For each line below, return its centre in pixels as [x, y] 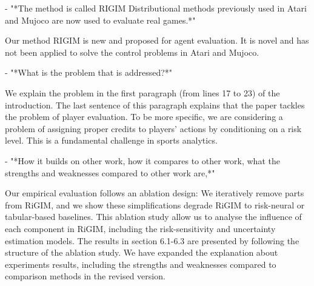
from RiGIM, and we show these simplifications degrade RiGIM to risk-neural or [155, 205]
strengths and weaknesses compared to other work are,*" [110, 172]
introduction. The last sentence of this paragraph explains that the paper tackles [155, 105]
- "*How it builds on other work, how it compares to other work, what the [142, 160]
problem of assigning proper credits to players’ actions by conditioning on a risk [153, 128]
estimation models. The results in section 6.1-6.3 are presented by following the [152, 240]
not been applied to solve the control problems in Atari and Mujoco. [132, 52]
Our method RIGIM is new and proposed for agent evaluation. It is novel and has [157, 40]
